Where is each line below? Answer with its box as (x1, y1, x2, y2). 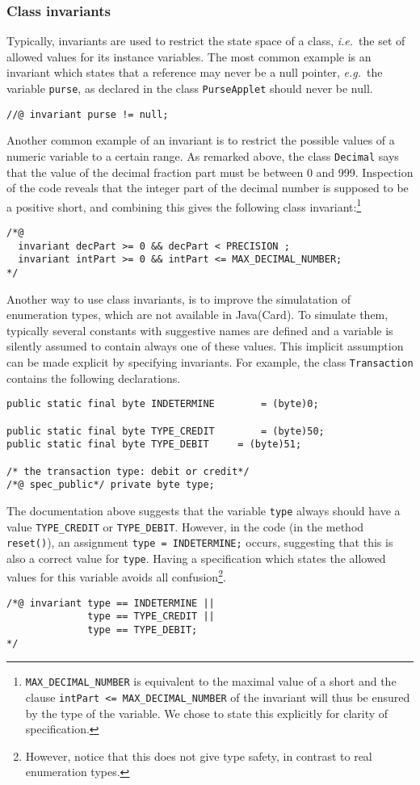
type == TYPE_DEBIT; (87, 624, 198, 636)
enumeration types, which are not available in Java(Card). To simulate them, (6, 306, 388, 323)
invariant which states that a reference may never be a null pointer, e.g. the (6, 64, 383, 81)
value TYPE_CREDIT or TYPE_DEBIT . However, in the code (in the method (6, 518, 364, 535)
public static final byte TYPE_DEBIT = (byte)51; (6, 439, 302, 451)
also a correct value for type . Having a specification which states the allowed (6, 549, 386, 566)
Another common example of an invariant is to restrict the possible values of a (6, 132, 395, 149)
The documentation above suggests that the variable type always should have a (6, 502, 401, 518)
